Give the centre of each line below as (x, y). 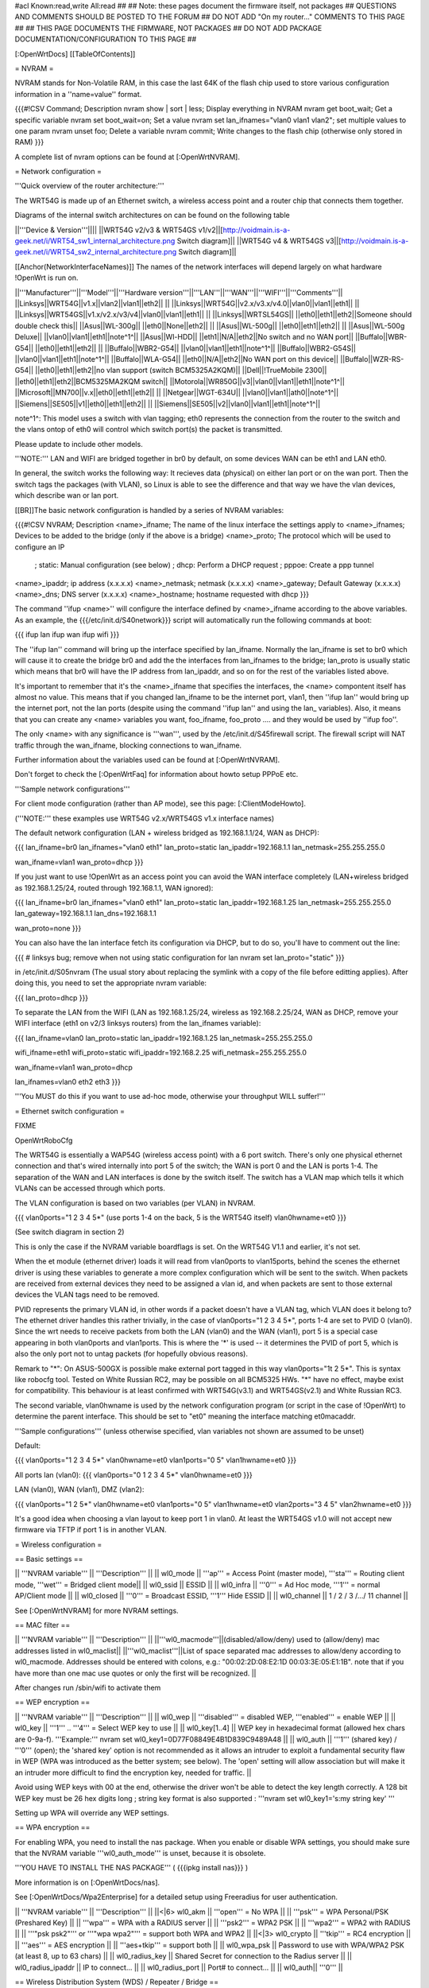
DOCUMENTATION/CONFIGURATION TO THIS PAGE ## (106, 39)
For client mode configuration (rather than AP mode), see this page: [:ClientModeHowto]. (160, 804)
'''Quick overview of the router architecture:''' (89, 186)
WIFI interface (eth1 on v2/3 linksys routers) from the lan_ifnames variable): (138, 1023)
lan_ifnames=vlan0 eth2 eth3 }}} (68, 1082)
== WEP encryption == (52, 1703)
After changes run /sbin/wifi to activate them (88, 1687)
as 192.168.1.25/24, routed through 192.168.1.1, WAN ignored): (114, 887)
